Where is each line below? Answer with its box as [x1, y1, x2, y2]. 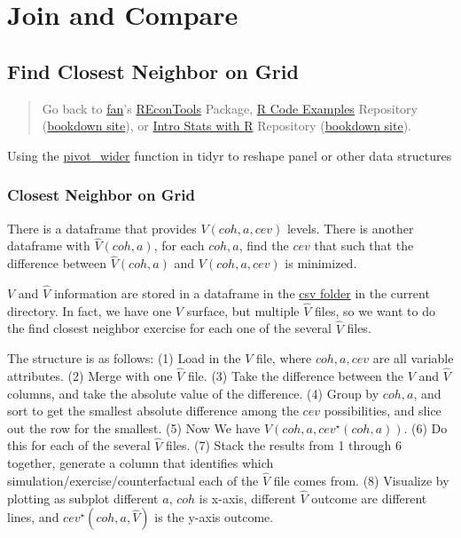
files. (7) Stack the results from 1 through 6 [166, 436, 402, 455]
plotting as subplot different [7, 488, 159, 507]
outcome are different [311, 488, 427, 507]
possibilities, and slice [324, 401, 441, 420]
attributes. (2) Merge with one [7, 367, 173, 385]
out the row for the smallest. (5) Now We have [7, 418, 261, 437]
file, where [255, 349, 312, 368]
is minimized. [285, 254, 357, 273]
